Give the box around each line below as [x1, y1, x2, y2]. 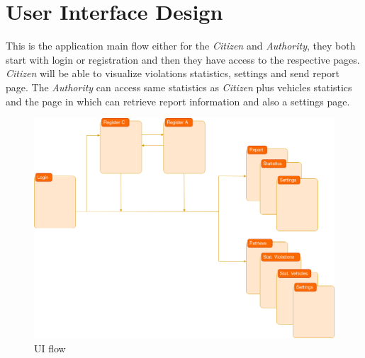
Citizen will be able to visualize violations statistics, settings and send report [6, 66, 339, 81]
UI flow [34, 340, 66, 355]
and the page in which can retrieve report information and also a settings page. [6, 93, 350, 108]
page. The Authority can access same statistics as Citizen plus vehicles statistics [6, 79, 352, 94]
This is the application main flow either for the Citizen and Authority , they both [6, 38, 356, 53]
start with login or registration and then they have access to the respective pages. [6, 52, 360, 67]
